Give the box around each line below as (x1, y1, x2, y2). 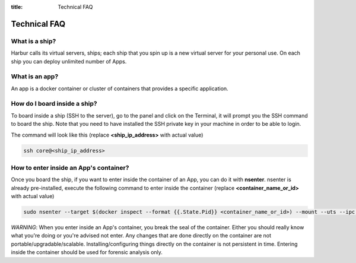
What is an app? (11, 72, 59, 81)
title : (11, 4, 23, 10)
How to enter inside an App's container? (11, 163, 129, 172)
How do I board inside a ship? (11, 100, 97, 108)
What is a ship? (11, 37, 56, 45)
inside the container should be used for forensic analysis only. (11, 249, 163, 256)
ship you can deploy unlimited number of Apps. (11, 58, 127, 65)
